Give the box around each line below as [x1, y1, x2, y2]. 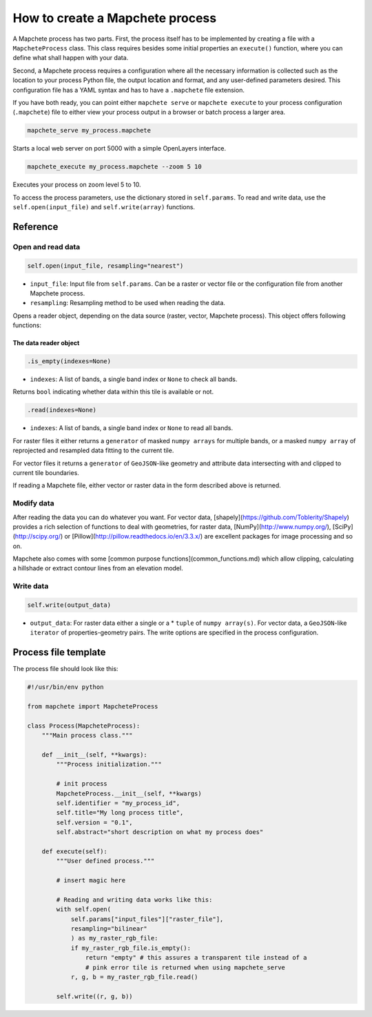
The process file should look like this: [12, 665, 118, 673]
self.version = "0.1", [56, 818, 134, 826]
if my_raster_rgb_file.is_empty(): [70, 944, 191, 952]
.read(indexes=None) [27, 406, 96, 414]
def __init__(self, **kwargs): [41, 751, 147, 759]
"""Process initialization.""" [56, 760, 162, 768]
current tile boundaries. [12, 469, 79, 476]
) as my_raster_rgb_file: [70, 934, 158, 942]
